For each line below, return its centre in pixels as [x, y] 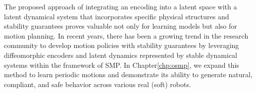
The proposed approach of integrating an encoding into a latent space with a [121, 6]
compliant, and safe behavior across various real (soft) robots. [98, 84]
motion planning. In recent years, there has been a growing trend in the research [126, 35]
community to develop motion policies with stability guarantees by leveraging [122, 45]
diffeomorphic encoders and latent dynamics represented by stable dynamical [121, 55]
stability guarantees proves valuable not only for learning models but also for [121, 26]
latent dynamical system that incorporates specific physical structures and [117, 16]
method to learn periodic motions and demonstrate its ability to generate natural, [128, 74]
